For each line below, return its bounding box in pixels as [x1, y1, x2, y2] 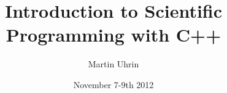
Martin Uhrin [88, 58, 139, 70]
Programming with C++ [6, 22, 221, 47]
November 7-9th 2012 [73, 78, 154, 91]
